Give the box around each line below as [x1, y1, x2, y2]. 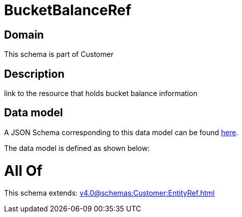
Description [4, 67, 65, 80]
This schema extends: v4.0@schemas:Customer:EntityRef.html [4, 189, 215, 198]
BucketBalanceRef [4, 2, 132, 19]
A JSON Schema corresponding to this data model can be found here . [4, 128, 238, 137]
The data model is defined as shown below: [4, 143, 150, 152]
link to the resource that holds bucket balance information [4, 89, 198, 98]
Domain [4, 28, 44, 41]
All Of [4, 162, 43, 179]
